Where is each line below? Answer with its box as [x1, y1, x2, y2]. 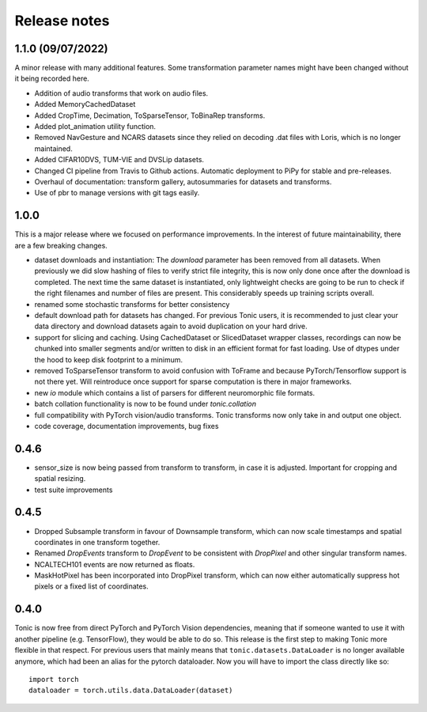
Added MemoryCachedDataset [34, 100, 136, 109]
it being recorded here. [14, 74, 90, 83]
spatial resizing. [34, 474, 86, 483]
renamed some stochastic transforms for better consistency [34, 299, 230, 309]
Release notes [14, 12, 110, 29]
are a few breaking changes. [14, 240, 108, 250]
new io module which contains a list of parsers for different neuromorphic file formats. [34, 388, 316, 397]
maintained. [34, 143, 73, 153]
